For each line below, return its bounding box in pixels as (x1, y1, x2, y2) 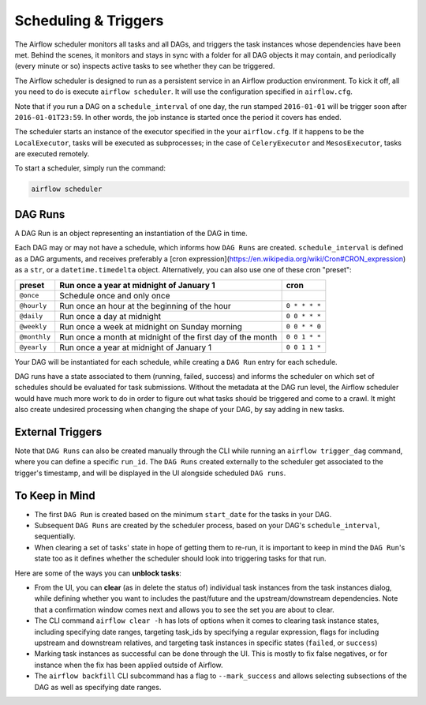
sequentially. (34, 531, 76, 541)
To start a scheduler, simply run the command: (14, 163, 166, 173)
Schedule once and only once (59, 290, 170, 301)
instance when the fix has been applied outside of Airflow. (34, 660, 224, 669)
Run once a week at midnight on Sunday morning (59, 321, 242, 332)
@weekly (19, 322, 47, 331)
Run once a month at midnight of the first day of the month (59, 332, 278, 343)
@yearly (19, 343, 47, 351)
